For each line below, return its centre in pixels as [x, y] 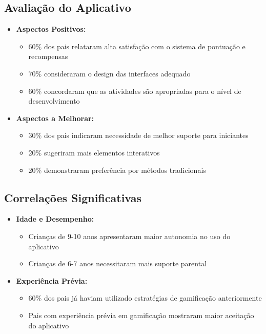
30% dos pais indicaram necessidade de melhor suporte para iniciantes [138, 135]
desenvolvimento [54, 101]
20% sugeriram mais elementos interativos [94, 152]
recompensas [48, 56]
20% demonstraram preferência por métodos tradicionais [117, 170]
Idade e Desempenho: [55, 219]
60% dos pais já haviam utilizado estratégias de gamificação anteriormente [145, 298]
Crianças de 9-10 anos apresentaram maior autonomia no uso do [129, 236]
